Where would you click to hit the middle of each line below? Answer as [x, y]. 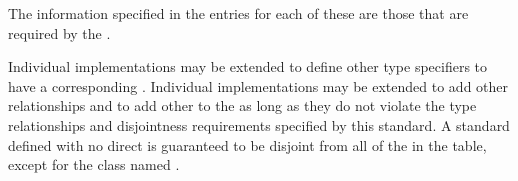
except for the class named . [94, 164]
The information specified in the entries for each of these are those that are [238, 13]
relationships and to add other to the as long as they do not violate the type [242, 105]
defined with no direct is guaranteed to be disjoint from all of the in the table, [247, 144]
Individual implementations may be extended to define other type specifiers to [248, 66]
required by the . [59, 32]
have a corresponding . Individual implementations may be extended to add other [258, 85]
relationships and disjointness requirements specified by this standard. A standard [259, 124]
